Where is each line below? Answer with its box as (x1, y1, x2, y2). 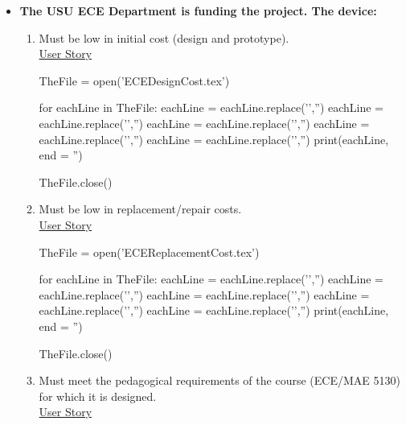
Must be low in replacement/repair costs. (39, 200, 242, 217)
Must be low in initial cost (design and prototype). (39, 29, 289, 46)
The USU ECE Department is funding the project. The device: (19, 2, 377, 19)
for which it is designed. (39, 387, 157, 404)
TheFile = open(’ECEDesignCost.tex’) (39, 72, 230, 89)
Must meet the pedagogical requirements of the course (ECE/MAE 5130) (39, 372, 400, 389)
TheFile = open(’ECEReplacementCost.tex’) (39, 243, 260, 260)
